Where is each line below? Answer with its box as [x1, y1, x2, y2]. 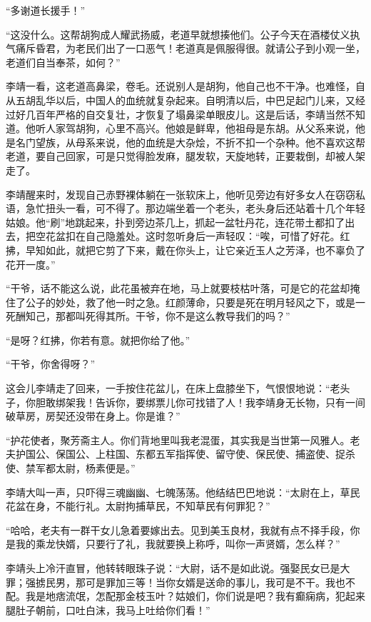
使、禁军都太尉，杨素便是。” [6, 461, 136, 476]
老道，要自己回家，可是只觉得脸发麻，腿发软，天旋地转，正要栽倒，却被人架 [6, 149, 365, 164]
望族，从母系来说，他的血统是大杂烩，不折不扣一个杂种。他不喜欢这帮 [35, 134, 365, 149]
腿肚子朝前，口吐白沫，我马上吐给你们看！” [6, 602, 210, 617]
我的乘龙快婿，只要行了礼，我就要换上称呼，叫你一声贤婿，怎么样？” [15, 536, 340, 551]
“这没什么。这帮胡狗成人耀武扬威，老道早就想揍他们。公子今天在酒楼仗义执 [6, 26, 360, 41]
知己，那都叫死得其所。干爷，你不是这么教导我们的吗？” [25, 309, 290, 323]
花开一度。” [6, 256, 56, 271]
